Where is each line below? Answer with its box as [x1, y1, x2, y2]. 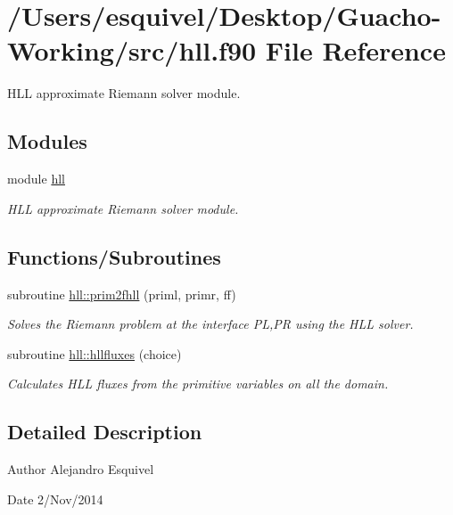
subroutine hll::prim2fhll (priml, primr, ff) [7, 284, 236, 303]
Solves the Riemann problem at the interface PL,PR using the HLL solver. [7, 315, 414, 333]
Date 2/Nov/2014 [7, 489, 103, 508]
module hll [7, 169, 65, 188]
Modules [7, 127, 87, 155]
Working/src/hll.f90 [7, 32, 257, 69]
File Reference [265, 32, 446, 69]
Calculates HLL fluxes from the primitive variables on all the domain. [7, 374, 389, 393]
